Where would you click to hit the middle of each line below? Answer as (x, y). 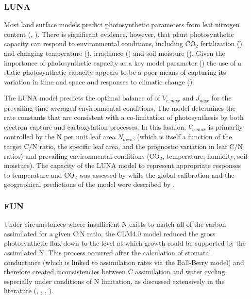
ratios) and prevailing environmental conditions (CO (82, 156)
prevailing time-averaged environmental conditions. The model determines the (120, 108)
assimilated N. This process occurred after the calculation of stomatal (108, 253)
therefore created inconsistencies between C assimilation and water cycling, (116, 272)
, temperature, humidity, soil (205, 156)
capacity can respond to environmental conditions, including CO (100, 43)
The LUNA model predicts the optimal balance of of (82, 98)
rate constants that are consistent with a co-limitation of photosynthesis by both (124, 117)
